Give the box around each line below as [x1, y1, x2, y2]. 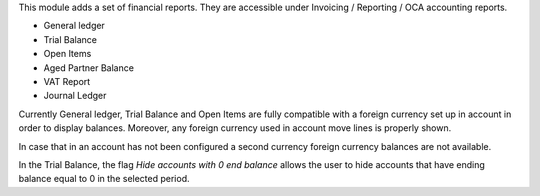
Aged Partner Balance [43, 61, 135, 74]
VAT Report [43, 75, 91, 87]
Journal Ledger [43, 90, 107, 102]
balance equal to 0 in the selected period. [18, 173, 190, 185]
